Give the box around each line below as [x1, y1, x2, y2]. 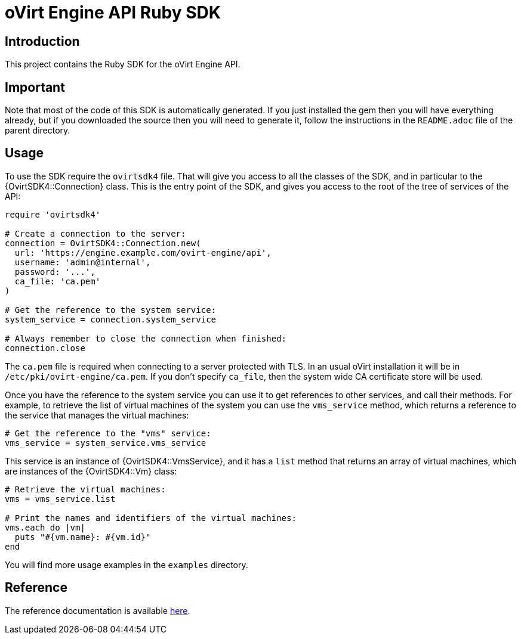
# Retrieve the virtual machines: [5, 484, 166, 494]
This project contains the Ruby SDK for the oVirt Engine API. [5, 59, 241, 70]
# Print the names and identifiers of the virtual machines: [5, 513, 297, 523]
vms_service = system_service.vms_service [5, 438, 206, 448]
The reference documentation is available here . [5, 605, 190, 616]
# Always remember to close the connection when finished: [5, 333, 287, 343]
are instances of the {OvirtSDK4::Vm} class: [5, 466, 177, 476]
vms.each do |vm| [5, 522, 85, 532]
